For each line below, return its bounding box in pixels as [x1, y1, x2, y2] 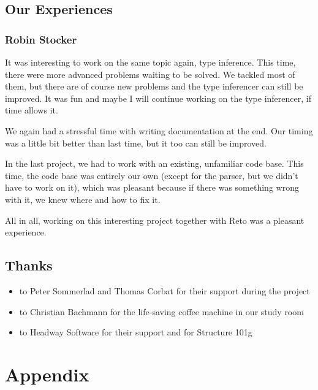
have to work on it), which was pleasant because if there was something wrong [5, 181, 299, 194]
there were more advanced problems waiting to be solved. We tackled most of [5, 67, 295, 80]
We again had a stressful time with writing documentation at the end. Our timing [5, 124, 313, 137]
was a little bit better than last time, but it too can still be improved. [5, 136, 267, 149]
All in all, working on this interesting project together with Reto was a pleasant [5, 213, 305, 226]
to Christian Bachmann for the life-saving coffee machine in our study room [19, 305, 304, 318]
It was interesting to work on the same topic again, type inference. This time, [5, 56, 296, 68]
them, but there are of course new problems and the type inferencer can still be [5, 80, 303, 93]
